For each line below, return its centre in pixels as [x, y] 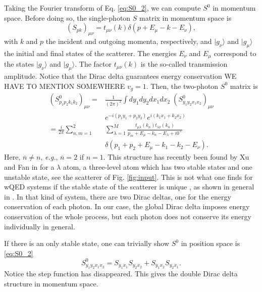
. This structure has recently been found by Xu [176, 157]
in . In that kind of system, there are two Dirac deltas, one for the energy [118, 196]
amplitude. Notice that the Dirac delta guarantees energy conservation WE [120, 76]
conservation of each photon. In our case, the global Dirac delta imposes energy [127, 206]
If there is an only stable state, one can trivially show [87, 243]
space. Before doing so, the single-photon [67, 17]
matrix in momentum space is [186, 17]
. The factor [93, 64]
